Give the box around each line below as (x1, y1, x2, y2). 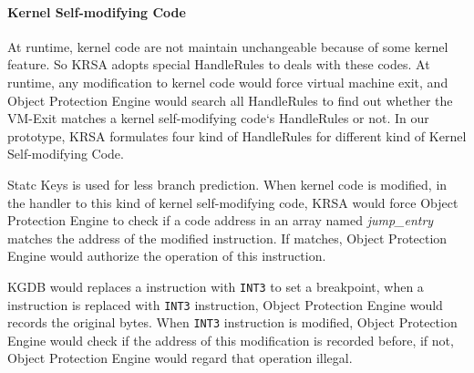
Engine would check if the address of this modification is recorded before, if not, (7, 330, 454, 349)
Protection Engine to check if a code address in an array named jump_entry (7, 211, 434, 230)
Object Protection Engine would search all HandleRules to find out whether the (7, 90, 453, 109)
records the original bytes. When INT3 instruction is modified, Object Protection (7, 313, 458, 332)
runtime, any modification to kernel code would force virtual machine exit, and (7, 72, 448, 91)
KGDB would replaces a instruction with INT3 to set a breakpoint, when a (7, 276, 424, 295)
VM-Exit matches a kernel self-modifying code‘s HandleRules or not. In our (7, 109, 429, 128)
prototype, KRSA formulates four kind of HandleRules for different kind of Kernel (7, 126, 467, 145)
